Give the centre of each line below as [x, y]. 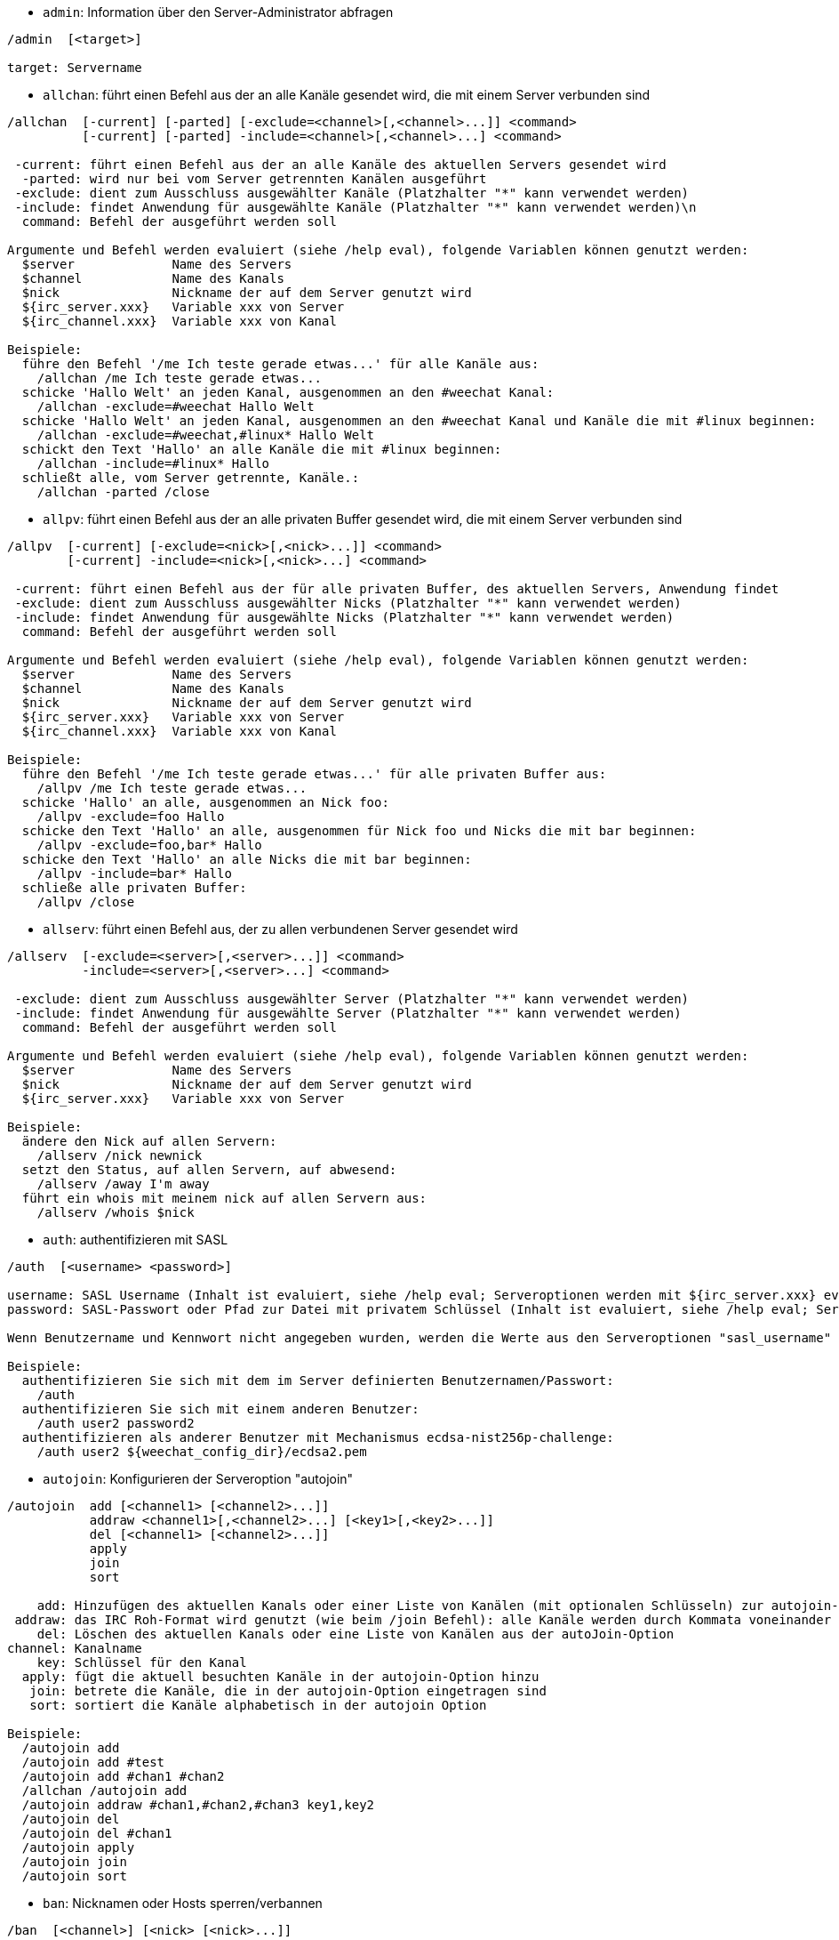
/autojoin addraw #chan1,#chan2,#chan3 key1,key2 [198, 1805]
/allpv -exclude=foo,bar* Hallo [149, 845]
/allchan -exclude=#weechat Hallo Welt [176, 407]
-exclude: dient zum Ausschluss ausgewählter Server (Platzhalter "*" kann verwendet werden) [352, 999]
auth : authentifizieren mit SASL [136, 1240]
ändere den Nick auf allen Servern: [149, 1141]
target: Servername [75, 68]
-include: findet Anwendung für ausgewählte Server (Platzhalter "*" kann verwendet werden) [348, 1013]
